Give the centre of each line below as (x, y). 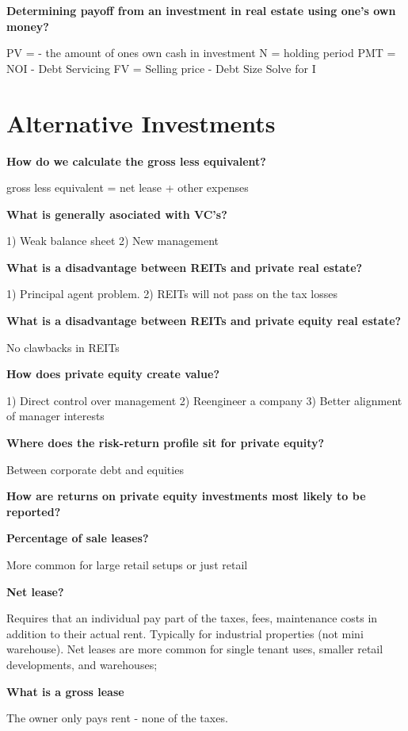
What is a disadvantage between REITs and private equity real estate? (204, 321)
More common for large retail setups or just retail (127, 565)
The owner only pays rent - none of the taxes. (117, 718)
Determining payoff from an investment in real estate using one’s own (201, 10)
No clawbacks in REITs (63, 347)
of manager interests (55, 416)
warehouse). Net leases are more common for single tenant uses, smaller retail (195, 649)
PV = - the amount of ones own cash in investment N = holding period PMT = (201, 53)
